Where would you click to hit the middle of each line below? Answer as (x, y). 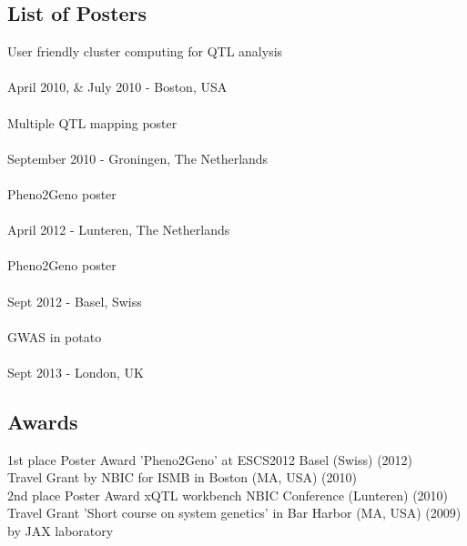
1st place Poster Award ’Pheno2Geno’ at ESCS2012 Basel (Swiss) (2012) (210, 459)
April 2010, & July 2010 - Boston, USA (117, 87)
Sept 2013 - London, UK (76, 372)
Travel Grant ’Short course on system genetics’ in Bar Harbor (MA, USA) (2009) (234, 513)
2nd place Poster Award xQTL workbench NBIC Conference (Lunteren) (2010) (228, 495)
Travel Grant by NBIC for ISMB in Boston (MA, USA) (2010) (182, 477)
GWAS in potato (55, 336)
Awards (43, 421)
